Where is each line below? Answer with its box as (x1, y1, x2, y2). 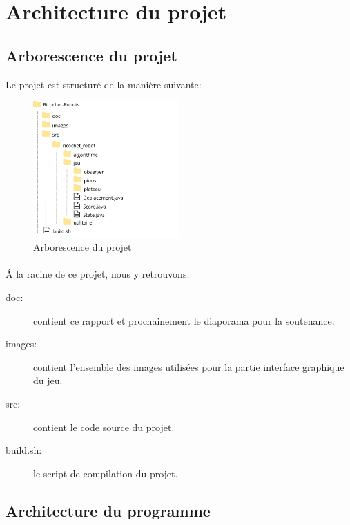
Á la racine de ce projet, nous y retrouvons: (6, 267, 190, 281)
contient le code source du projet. (33, 419, 175, 434)
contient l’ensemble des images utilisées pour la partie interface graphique (33, 359, 344, 374)
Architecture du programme (6, 499, 211, 521)
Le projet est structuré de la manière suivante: (6, 77, 202, 91)
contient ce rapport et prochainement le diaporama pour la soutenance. (33, 313, 335, 327)
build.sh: (6, 443, 42, 457)
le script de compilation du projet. (33, 466, 178, 480)
